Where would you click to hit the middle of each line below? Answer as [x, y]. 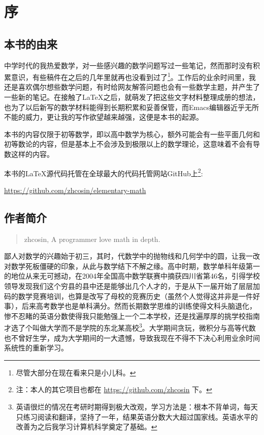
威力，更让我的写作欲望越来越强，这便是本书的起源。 [114, 117]
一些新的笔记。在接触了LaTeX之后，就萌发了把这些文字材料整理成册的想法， [132, 97]
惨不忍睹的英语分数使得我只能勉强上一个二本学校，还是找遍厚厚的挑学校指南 [132, 316]
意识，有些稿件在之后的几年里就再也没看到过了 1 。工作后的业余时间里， [130, 76]
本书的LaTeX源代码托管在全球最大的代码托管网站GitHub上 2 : [104, 172]
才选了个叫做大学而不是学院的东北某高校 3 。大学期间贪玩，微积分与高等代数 [130, 327]
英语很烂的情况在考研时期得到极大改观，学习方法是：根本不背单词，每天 [137, 406]
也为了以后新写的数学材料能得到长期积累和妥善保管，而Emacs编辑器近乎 [124, 107]
